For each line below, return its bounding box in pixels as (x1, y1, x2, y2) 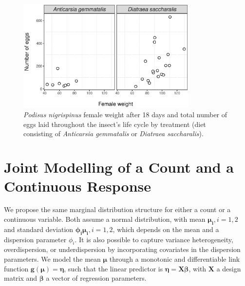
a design (216, 263, 241, 273)
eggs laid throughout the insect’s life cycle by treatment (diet (23, 119, 206, 129)
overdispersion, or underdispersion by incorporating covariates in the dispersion (4, 244, 241, 254)
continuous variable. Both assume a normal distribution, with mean (4, 214, 206, 224)
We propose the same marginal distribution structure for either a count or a (4, 204, 231, 214)
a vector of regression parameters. (46, 273, 147, 283)
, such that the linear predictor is (64, 263, 163, 273)
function (4, 263, 29, 273)
